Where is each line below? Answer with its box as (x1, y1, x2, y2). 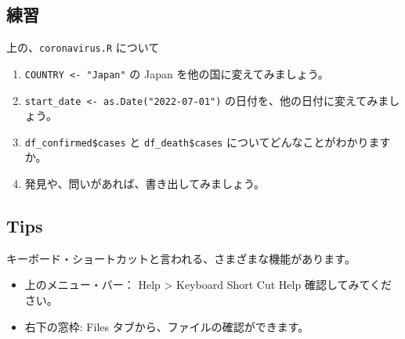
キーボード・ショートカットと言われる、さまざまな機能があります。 (6, 250, 356, 266)
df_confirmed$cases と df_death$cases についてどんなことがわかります (24, 133, 391, 150)
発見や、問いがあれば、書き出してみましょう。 (24, 175, 266, 192)
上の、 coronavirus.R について (6, 39, 160, 56)
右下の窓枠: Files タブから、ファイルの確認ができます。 (24, 318, 309, 334)
